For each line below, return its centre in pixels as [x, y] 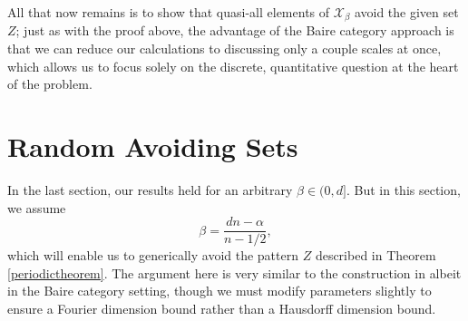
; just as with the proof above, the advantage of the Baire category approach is [235, 30]
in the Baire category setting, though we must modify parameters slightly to [219, 291]
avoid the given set [406, 12]
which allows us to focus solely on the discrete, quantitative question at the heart [233, 66]
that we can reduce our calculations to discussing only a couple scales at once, [224, 49]
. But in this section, [403, 189]
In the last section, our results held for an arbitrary [150, 189]
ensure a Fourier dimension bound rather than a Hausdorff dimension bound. [222, 308]
